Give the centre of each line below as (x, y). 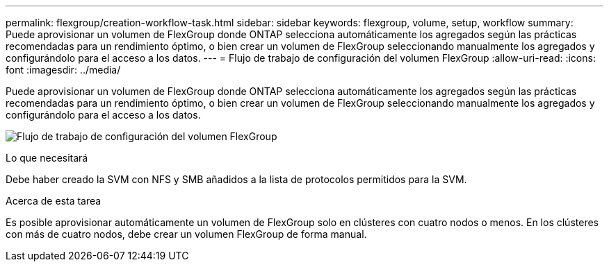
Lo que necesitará (47, 158)
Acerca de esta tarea (54, 201)
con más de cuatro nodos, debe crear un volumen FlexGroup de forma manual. (186, 234)
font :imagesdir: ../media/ (63, 70)
